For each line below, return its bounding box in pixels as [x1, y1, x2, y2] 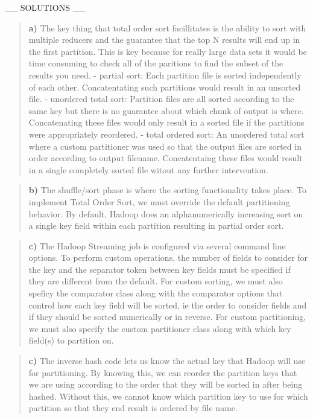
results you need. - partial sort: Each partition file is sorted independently [28, 68, 302, 81]
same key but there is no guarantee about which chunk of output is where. [28, 104, 304, 117]
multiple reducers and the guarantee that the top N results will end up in [28, 33, 300, 46]
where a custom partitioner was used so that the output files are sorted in [28, 139, 302, 152]
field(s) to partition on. [28, 334, 114, 347]
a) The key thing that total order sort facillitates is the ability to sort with [28, 21, 306, 34]
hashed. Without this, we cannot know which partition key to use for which [28, 389, 308, 402]
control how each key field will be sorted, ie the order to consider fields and [28, 298, 307, 311]
